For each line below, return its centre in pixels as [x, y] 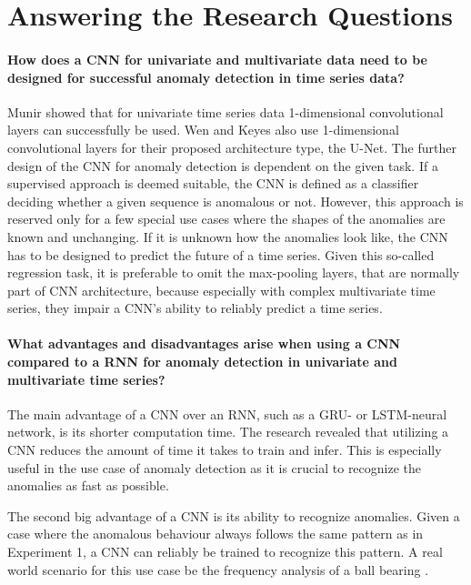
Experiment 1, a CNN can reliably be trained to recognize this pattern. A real [225, 552]
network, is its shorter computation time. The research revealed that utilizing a [228, 432]
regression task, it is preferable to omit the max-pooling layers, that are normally [234, 272]
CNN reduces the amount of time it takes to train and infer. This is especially [225, 450]
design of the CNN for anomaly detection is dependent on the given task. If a [223, 165]
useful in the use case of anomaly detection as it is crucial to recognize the [215, 467]
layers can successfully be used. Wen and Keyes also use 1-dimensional [203, 130]
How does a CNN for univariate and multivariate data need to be [217, 59]
